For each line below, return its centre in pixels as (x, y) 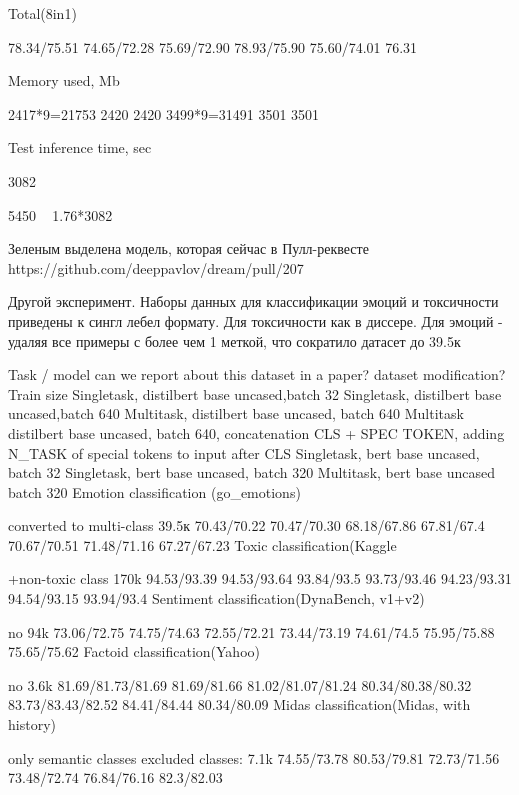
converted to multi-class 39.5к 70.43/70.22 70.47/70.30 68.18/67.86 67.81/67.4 (246, 525)
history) (32, 724)
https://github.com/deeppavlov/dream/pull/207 (156, 267)
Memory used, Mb (64, 80)
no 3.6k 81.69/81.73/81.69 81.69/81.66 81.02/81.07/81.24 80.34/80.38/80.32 (240, 684)
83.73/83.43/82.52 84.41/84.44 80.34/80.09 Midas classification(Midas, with (239, 704)
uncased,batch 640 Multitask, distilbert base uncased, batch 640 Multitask (236, 413)
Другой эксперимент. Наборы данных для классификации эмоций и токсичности (253, 301)
